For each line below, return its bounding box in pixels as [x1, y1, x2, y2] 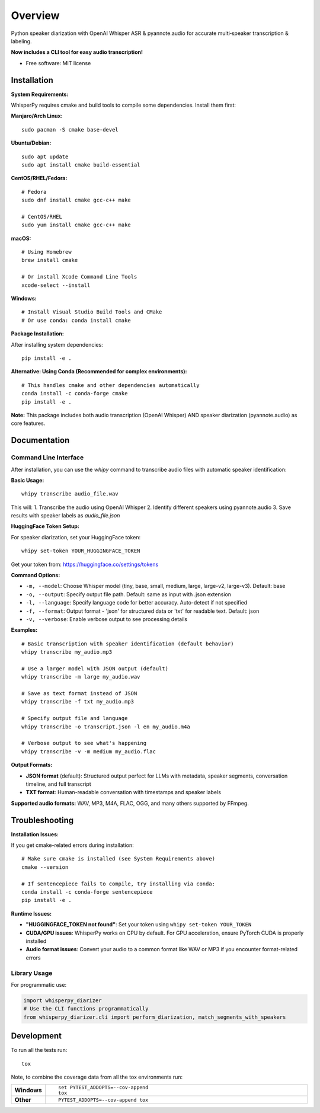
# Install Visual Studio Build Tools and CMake [21, 309, 162, 315]
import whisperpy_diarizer [23, 997, 102, 1004]
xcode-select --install [21, 282, 91, 289]
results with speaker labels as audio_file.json [11, 512, 120, 519]
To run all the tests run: [11, 1047, 68, 1054]
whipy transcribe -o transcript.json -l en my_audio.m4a [21, 723, 191, 730]
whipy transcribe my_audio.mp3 [21, 649, 113, 655]
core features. [11, 420, 46, 427]
